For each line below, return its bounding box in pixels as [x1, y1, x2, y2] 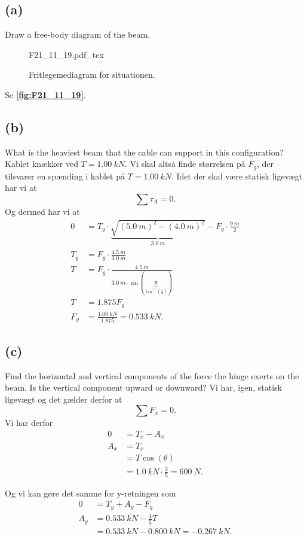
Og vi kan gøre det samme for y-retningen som [5, 486, 176, 499]
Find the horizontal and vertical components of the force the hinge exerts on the [5, 369, 299, 382]
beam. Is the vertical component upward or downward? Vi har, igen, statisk [5, 381, 282, 394]
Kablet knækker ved [5, 157, 78, 170]
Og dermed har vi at [5, 205, 80, 218]
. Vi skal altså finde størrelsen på [125, 157, 245, 170]
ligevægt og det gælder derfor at [5, 392, 122, 405]
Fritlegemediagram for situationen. [29, 68, 155, 81]
